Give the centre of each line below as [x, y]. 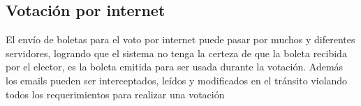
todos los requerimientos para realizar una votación [115, 94]
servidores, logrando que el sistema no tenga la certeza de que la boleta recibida [176, 53]
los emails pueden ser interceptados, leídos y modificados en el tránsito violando [177, 80]
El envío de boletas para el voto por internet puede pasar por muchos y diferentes [180, 39]
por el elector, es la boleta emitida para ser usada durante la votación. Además [175, 67]
